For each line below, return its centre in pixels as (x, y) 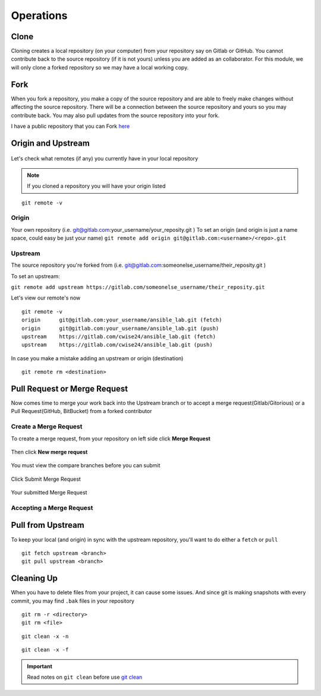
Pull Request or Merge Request (69, 388)
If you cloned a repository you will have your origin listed (96, 186)
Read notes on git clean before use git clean (85, 677)
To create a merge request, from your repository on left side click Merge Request (111, 438)
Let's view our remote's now (46, 298)
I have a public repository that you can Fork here (70, 126)
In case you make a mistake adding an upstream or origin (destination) (97, 358)
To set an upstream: (35, 276)
